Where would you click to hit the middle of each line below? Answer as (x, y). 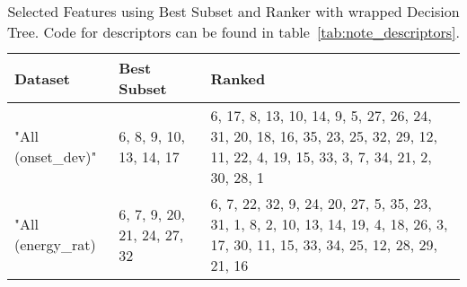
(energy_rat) (55, 244)
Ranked (238, 78)
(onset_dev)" (56, 157)
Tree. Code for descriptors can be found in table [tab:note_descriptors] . (233, 32)
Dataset (43, 78)
